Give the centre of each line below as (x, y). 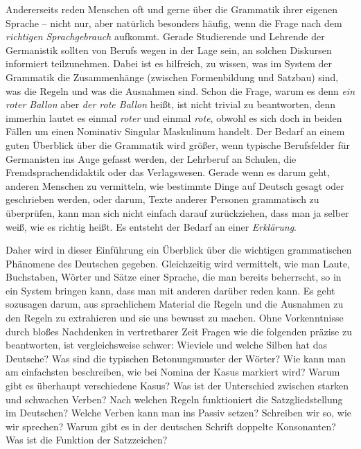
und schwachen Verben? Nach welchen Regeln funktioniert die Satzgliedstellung (174, 399)
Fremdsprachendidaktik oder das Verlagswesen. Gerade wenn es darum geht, (168, 172)
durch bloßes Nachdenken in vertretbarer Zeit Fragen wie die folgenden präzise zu (179, 331)
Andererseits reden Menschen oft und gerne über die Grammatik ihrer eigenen (171, 9)
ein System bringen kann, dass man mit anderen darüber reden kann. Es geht (170, 290)
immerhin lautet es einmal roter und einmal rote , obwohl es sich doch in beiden (174, 117)
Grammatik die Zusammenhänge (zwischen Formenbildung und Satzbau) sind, (172, 77)
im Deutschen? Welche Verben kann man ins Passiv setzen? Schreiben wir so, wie (179, 413)
